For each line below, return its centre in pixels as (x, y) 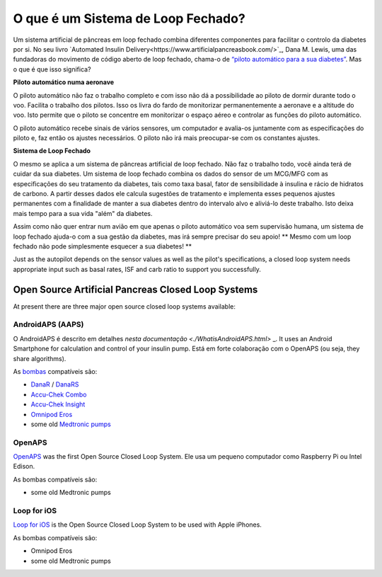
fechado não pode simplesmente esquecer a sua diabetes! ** (103, 246)
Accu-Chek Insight (58, 404)
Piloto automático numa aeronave (64, 82)
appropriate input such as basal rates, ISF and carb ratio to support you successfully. (137, 269)
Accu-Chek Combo (59, 394)
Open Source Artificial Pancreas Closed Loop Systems (135, 289)
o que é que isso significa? (52, 69)
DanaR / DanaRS (55, 384)
